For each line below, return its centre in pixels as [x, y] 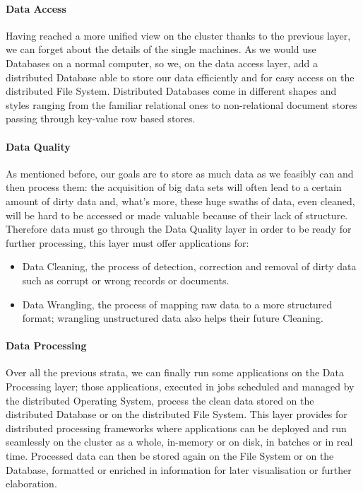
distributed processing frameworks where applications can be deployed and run [176, 428]
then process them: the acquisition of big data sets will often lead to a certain [174, 187]
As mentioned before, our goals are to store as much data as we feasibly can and [180, 173]
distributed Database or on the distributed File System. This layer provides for [177, 414]
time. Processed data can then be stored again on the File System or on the [170, 456]
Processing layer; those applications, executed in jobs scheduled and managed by [180, 387]
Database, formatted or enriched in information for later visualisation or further [179, 469]
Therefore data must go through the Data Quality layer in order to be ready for [179, 229]
